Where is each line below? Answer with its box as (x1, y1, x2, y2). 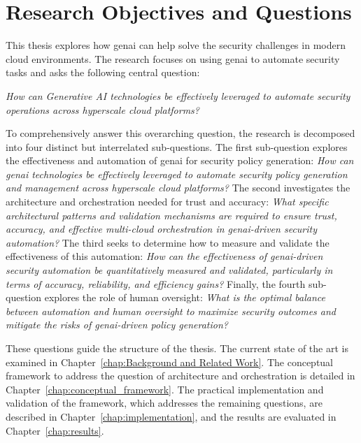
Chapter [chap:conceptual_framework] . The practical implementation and (6, 382, 324, 396)
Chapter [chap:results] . (6, 423, 104, 437)
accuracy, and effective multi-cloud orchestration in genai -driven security (6, 221, 317, 236)
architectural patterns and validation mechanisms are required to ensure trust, (6, 208, 337, 222)
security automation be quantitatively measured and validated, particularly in (6, 263, 333, 277)
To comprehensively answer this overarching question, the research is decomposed (6, 126, 355, 140)
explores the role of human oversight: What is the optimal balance (44, 290, 325, 305)
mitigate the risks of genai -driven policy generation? (6, 317, 228, 332)
